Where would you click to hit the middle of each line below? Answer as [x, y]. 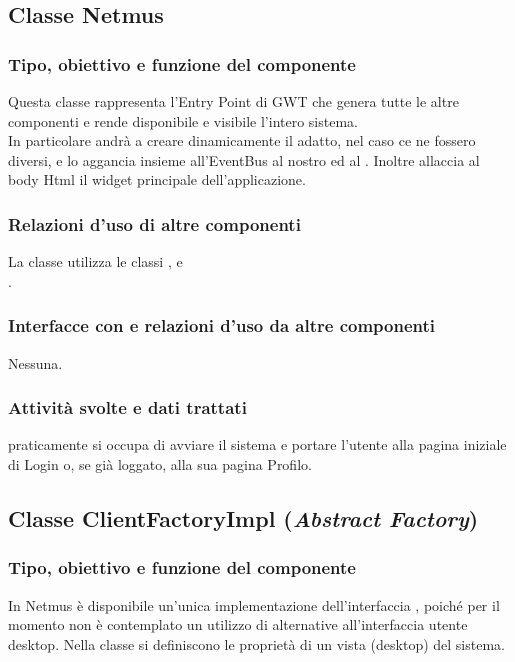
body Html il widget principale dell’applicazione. [157, 179]
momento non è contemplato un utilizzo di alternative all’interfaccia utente [238, 624]
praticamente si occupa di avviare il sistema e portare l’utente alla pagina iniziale [257, 444]
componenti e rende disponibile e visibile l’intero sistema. [183, 120]
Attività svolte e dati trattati [127, 407]
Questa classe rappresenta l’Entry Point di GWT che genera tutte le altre [233, 101]
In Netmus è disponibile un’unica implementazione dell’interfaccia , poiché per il [254, 604]
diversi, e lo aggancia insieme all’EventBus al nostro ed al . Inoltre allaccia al [244, 159]
